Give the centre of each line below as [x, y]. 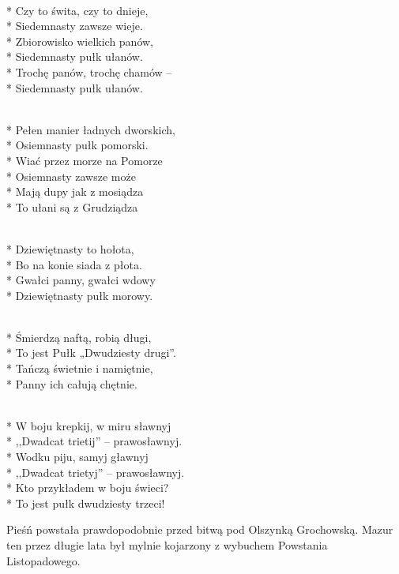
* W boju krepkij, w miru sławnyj [89, 425]
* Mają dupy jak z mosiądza [75, 191]
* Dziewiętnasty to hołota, [70, 248]
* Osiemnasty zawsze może [71, 176]
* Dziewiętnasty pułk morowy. [80, 295]
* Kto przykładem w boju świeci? [88, 488]
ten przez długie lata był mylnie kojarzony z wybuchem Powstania [167, 545]
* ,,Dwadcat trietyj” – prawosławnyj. [96, 472]
